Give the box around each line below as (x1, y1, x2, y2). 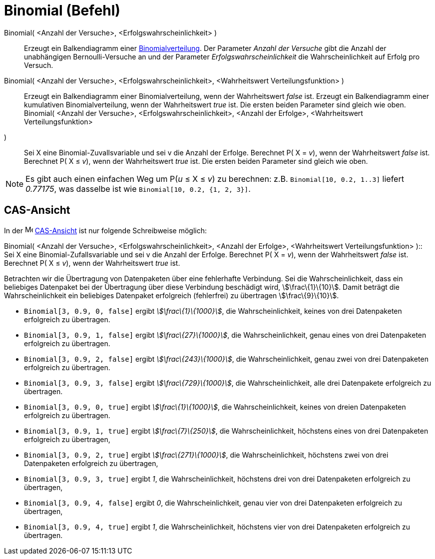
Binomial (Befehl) (4, 2, 120, 19)
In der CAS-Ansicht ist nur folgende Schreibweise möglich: (4, 226, 207, 235)
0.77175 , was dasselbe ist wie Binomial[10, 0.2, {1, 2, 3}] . (25, 183, 251, 194)
